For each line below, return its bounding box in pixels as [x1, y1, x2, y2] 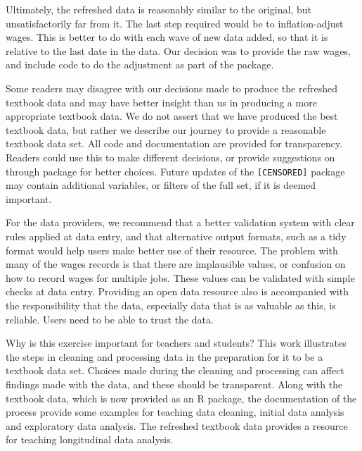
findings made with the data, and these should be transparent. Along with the [6, 376, 343, 391]
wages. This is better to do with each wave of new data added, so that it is [6, 30, 328, 44]
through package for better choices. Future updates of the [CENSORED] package [6, 163, 345, 178]
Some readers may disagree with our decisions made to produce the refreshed [6, 80, 337, 95]
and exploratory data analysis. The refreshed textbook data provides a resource [6, 418, 348, 433]
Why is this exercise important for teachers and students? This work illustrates [6, 335, 347, 350]
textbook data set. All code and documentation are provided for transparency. [6, 136, 343, 151]
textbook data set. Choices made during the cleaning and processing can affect [6, 363, 344, 378]
